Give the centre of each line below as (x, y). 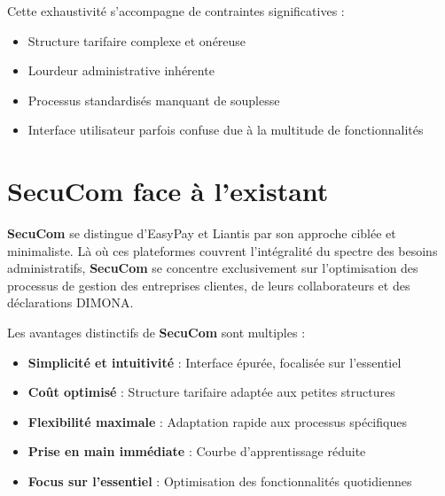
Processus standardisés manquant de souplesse (154, 100)
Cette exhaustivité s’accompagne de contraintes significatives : (176, 11)
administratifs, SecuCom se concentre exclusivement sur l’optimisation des (213, 268)
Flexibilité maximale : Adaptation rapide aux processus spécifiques (217, 421)
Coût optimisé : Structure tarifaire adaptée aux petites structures (211, 392)
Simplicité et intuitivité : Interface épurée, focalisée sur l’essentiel (215, 362)
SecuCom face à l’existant (168, 191)
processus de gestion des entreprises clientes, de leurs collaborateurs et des (209, 285)
